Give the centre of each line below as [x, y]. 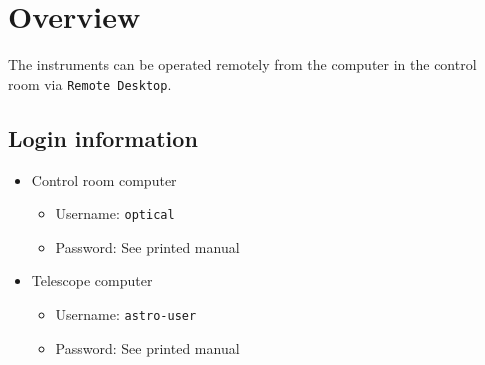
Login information [103, 137]
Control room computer [104, 179]
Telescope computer [92, 280]
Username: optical [115, 213]
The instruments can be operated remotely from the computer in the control [242, 64]
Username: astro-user [126, 314]
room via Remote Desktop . [90, 83]
